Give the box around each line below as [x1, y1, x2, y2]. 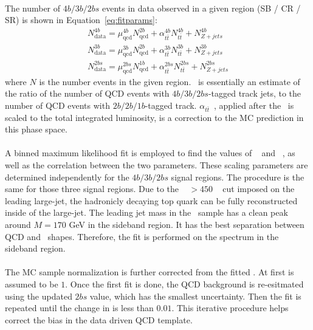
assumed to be [5, 278, 58, 290]
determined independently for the [5, 170, 129, 183]
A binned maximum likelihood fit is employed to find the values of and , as [5, 146, 295, 159]
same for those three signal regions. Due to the [5, 182, 179, 195]
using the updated [5, 289, 72, 302]
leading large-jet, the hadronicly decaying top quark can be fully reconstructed [5, 194, 298, 207]
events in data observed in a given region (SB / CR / [102, 1, 301, 14]
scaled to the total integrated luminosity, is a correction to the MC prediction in [5, 111, 304, 123]
